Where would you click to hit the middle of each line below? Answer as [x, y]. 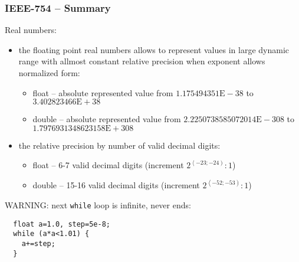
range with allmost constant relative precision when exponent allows [142, 61]
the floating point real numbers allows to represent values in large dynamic [154, 49]
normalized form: [49, 73]
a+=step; [38, 243]
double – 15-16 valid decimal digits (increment [116, 185]
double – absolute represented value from [107, 119]
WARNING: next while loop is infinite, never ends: [98, 205]
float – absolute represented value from [103, 92]
